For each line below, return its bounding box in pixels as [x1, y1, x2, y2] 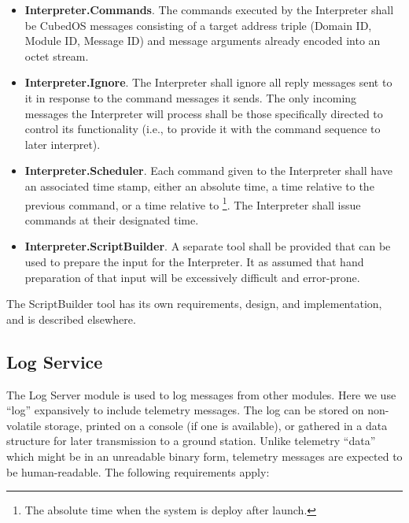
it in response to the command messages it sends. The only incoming [24, 89, 357, 106]
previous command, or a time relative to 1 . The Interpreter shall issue [24, 194, 361, 213]
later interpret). [24, 135, 101, 152]
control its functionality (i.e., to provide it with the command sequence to [24, 121, 381, 137]
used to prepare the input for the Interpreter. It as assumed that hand [24, 253, 364, 269]
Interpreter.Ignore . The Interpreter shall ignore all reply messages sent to [24, 74, 392, 91]
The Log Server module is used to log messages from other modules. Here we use [6, 386, 396, 402]
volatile [6, 417, 42, 433]
